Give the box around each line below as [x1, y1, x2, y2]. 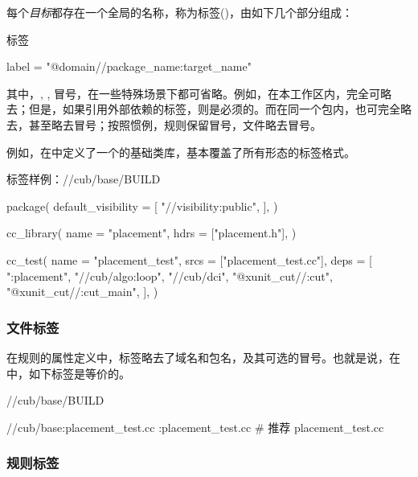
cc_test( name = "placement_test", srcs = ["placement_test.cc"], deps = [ [6, 251, 372, 268]
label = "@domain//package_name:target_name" [6, 58, 252, 75]
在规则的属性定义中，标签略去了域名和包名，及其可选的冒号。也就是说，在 [6, 348, 400, 365]
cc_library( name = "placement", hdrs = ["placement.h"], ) [6, 224, 297, 241]
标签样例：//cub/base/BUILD [6, 171, 161, 187]
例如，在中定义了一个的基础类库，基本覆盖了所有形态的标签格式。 [6, 143, 355, 160]
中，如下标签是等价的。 [6, 364, 130, 381]
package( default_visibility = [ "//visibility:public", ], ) [6, 197, 278, 214]
